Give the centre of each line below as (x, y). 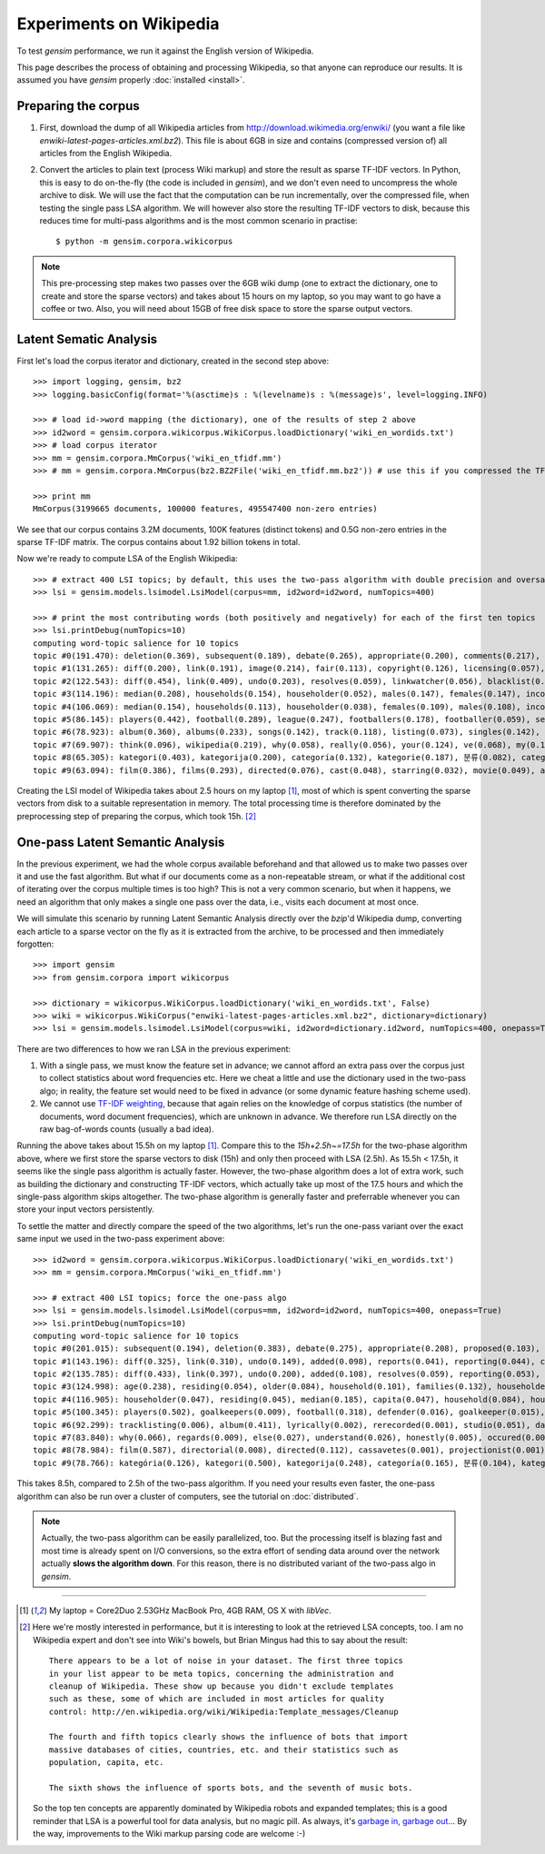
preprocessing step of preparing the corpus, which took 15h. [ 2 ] (137, 816)
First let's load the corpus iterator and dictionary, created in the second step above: (173, 361)
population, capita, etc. (106, 1763)
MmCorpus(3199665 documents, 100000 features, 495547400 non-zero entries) (205, 509)
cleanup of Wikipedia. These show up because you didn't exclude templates (221, 1686)
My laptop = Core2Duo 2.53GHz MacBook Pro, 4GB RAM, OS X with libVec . (190, 1610)
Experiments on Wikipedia (118, 24)
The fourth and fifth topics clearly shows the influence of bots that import (228, 1737)
